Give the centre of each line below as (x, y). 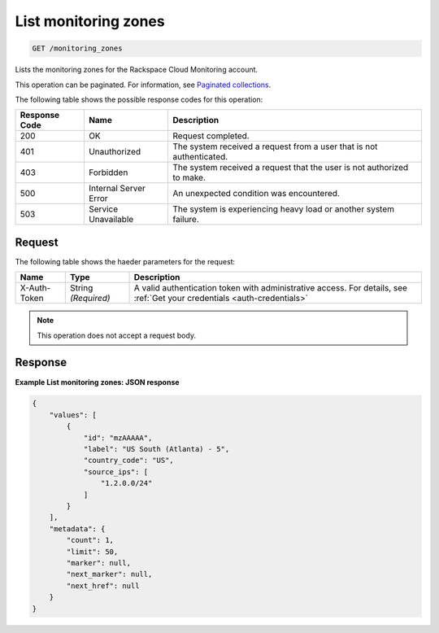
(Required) (90, 299)
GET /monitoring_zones (77, 48)
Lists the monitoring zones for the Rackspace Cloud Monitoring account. (137, 70)
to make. (189, 177)
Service (103, 209)
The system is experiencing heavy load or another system (283, 209)
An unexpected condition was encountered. (256, 194)
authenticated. (200, 157)
